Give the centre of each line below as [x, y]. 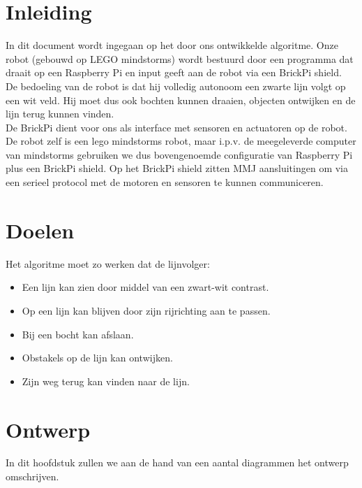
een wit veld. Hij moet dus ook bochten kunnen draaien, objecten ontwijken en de [181, 100]
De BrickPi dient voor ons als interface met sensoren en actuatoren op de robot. [176, 127]
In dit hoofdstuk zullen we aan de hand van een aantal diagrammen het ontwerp [177, 462]
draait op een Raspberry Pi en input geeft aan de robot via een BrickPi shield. [174, 72]
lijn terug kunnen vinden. [60, 114]
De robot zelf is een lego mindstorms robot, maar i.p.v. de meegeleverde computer [181, 141]
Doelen [40, 230]
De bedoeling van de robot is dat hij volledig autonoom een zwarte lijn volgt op [176, 86]
